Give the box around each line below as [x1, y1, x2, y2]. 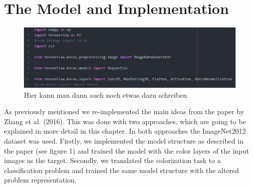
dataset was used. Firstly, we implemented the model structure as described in [4, 136, 244, 146]
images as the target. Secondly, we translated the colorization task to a [4, 155, 221, 166]
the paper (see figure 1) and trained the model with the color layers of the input [4, 145, 250, 156]
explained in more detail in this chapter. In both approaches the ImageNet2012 [4, 126, 246, 136]
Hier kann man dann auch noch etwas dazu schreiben [24, 89, 187, 100]
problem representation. [4, 175, 77, 185]
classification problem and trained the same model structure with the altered [4, 165, 239, 175]
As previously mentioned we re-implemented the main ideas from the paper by [4, 106, 245, 117]
